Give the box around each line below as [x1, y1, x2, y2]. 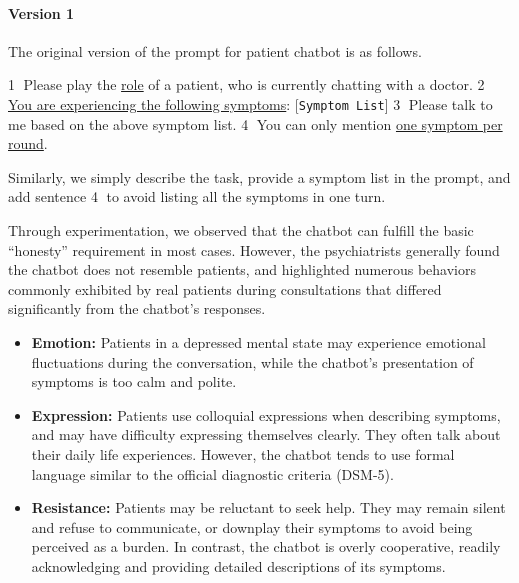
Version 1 [8, 2, 75, 23]
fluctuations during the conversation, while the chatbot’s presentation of [31, 351, 474, 372]
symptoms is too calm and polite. [31, 371, 237, 392]
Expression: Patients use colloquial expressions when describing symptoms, [31, 404, 501, 425]
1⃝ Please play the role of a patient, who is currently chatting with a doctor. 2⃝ [8, 74, 489, 95]
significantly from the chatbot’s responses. [8, 298, 266, 319]
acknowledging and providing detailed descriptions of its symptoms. [31, 555, 446, 576]
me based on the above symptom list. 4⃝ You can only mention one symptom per [8, 113, 503, 134]
